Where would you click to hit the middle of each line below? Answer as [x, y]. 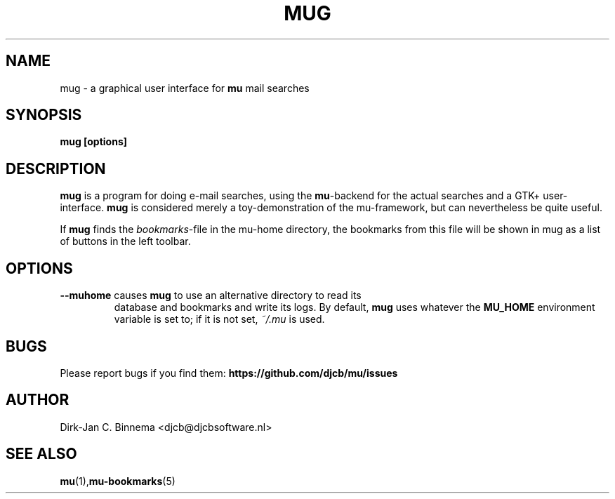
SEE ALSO [41, 454]
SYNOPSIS [44, 115]
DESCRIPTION [56, 168]
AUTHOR [38, 400]
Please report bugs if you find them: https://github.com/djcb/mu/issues [229, 373]
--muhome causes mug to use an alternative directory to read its [211, 295]
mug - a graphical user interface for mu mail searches [185, 88]
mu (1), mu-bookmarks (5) [118, 481]
